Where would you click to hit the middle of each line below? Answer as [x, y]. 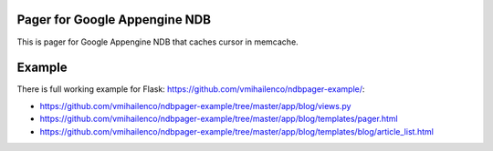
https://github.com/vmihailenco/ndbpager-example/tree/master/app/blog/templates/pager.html [219, 119]
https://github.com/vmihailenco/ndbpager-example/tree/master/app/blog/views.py [195, 106]
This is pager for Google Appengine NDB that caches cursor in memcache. [157, 42]
